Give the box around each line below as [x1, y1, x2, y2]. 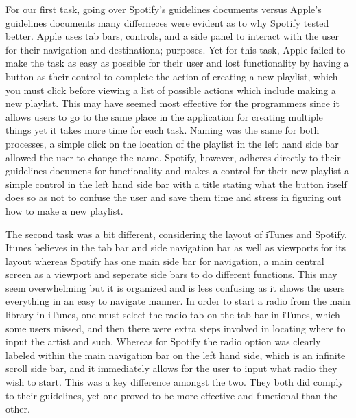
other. [5, 402, 30, 416]
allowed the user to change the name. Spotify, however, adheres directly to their [5, 150, 341, 164]
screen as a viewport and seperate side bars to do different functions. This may [5, 267, 337, 281]
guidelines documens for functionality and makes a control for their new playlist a [5, 163, 349, 178]
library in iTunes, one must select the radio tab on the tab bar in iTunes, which [5, 307, 340, 322]
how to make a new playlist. [5, 203, 123, 218]
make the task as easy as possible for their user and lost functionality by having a [5, 56, 349, 70]
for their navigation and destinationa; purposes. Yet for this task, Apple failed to [5, 42, 346, 56]
